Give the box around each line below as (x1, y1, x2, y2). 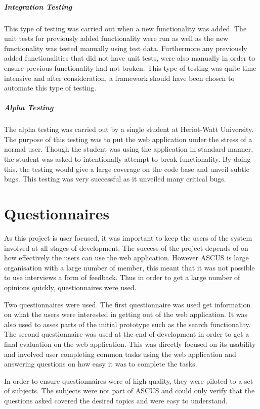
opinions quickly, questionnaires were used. (4, 282, 137, 292)
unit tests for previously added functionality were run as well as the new (4, 33, 229, 43)
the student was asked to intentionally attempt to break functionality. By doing (4, 154, 251, 164)
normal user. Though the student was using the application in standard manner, (4, 144, 253, 154)
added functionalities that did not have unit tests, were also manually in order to (4, 53, 255, 63)
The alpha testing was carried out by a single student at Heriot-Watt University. (4, 124, 254, 134)
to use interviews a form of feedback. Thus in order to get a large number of (4, 272, 240, 283)
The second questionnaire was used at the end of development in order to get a (4, 329, 249, 339)
